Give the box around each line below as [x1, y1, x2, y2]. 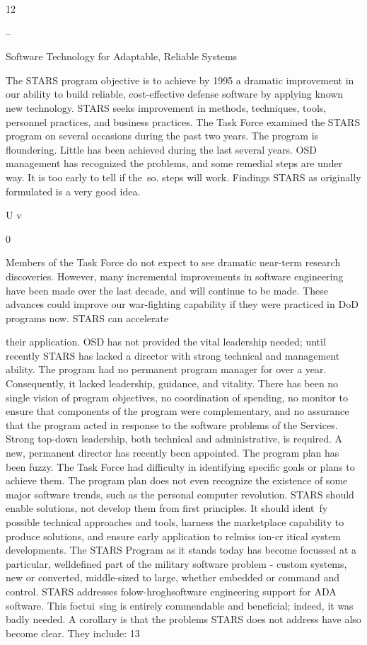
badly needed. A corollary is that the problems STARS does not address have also [6, 612, 361, 627]
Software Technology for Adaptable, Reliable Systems [6, 49, 238, 64]
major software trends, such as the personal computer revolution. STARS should [6, 486, 354, 501]
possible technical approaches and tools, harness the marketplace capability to [6, 515, 344, 529]
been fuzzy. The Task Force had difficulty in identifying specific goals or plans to [6, 459, 355, 474]
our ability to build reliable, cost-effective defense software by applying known [6, 86, 344, 101]
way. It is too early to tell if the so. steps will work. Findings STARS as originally [6, 169, 361, 184]
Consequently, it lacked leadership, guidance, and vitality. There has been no [6, 376, 339, 391]
